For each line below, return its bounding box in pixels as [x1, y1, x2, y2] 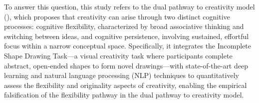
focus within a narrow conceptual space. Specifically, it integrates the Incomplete [4, 40, 252, 51]
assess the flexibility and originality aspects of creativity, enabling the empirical [4, 79, 247, 90]
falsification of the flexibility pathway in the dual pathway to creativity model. [4, 89, 244, 100]
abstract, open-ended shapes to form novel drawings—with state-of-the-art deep [4, 60, 248, 70]
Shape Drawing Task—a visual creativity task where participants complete [4, 50, 233, 60]
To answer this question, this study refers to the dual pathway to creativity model [4, 1, 255, 11]
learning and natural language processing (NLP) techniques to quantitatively [4, 70, 239, 80]
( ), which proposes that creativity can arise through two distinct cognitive [4, 11, 230, 21]
